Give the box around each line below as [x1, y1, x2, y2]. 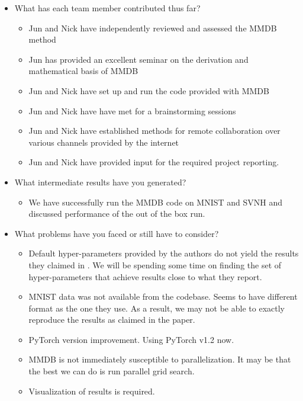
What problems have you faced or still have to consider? [14, 227, 219, 239]
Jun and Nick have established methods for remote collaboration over [28, 124, 281, 137]
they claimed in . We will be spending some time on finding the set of [28, 258, 282, 271]
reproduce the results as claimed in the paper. [28, 313, 195, 326]
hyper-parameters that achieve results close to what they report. [28, 270, 262, 283]
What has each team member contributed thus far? [14, 2, 201, 14]
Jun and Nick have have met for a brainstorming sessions [28, 104, 236, 117]
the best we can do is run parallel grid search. [28, 365, 195, 377]
